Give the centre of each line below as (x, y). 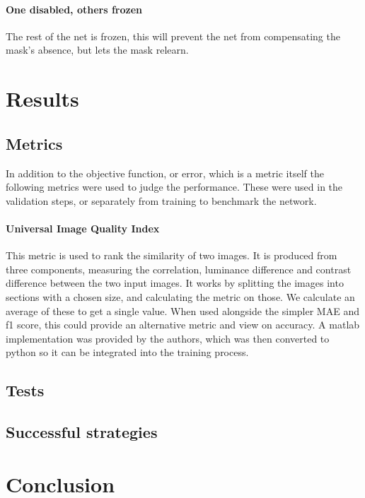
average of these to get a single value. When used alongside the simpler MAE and (182, 310)
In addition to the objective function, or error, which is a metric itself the (165, 173)
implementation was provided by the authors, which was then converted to (168, 338)
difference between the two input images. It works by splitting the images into (175, 283)
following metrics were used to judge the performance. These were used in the (174, 187)
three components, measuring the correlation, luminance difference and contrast (179, 269)
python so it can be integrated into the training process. (127, 352)
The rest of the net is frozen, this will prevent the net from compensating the (173, 36)
